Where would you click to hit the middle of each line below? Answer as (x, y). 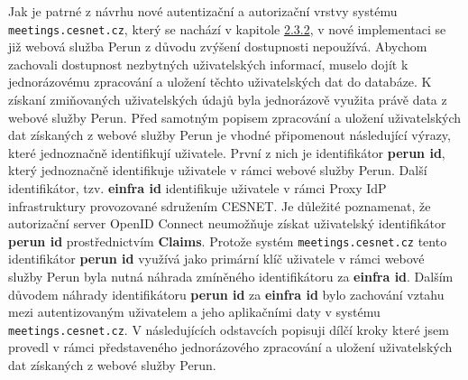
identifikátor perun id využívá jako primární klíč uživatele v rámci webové (216, 259)
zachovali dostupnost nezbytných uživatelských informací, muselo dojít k (208, 64)
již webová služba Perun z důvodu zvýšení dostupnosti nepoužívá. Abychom (218, 46)
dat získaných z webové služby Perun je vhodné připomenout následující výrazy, (229, 135)
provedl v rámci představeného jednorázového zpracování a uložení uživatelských (230, 347)
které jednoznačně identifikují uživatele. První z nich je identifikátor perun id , (227, 152)
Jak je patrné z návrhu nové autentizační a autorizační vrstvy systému (203, 11)
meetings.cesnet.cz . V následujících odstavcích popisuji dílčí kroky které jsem (229, 329)
